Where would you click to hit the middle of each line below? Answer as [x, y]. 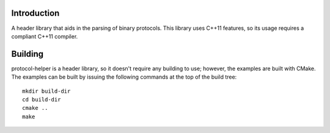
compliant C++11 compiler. [45, 36]
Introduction [35, 13]
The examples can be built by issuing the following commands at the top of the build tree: [124, 77]
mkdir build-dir [46, 91]
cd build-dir [42, 99]
